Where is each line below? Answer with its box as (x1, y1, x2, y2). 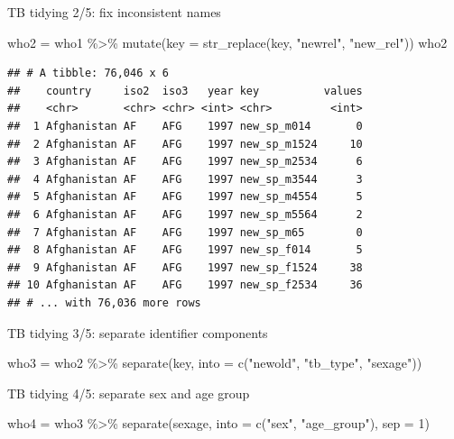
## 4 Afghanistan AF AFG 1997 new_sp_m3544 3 (7, 172, 363, 186)
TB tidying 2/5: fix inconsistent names (7, 3, 221, 21)
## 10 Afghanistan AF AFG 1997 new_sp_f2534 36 (7, 279, 363, 292)
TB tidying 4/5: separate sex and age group (7, 383, 250, 402)
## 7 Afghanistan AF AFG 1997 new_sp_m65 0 (7, 225, 363, 239)
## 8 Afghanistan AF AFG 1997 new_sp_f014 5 (7, 243, 363, 257)
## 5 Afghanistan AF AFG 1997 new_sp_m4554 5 (7, 190, 363, 204)
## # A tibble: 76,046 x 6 (7, 67, 169, 80)
